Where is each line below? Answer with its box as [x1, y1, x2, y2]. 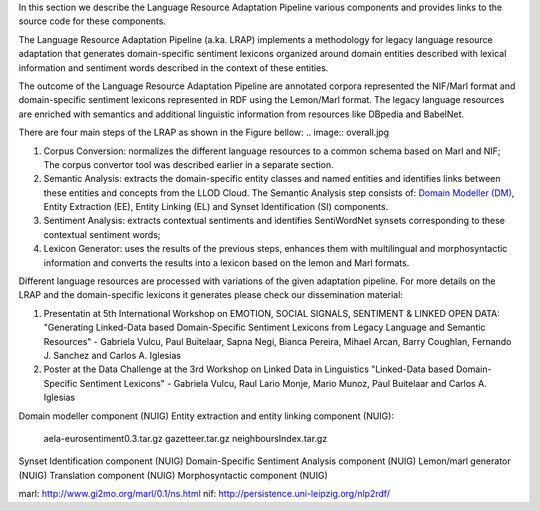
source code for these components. [18, 15, 167, 27]
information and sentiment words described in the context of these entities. [18, 61, 329, 74]
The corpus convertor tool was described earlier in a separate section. [43, 158, 334, 170]
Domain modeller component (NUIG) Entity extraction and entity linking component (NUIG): [18, 410, 395, 422]
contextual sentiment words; [43, 228, 161, 240]
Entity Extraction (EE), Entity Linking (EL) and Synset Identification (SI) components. [43, 201, 389, 213]
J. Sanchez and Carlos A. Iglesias [43, 349, 182, 361]
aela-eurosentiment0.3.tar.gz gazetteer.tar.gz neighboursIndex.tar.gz [43, 432, 328, 444]
